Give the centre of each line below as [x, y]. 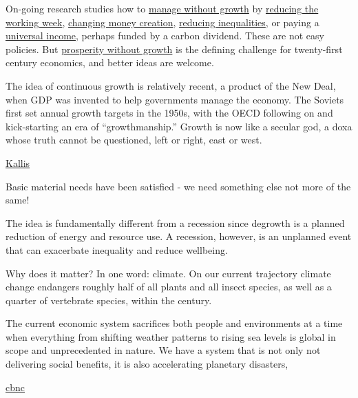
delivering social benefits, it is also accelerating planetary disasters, [147, 364]
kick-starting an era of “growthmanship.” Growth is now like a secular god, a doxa [179, 126]
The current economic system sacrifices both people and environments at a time [174, 323]
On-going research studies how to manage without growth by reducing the [162, 8]
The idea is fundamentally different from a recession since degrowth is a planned [175, 222]
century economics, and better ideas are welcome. [110, 62]
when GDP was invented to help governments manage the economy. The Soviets [175, 99]
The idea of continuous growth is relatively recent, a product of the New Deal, [171, 85]
